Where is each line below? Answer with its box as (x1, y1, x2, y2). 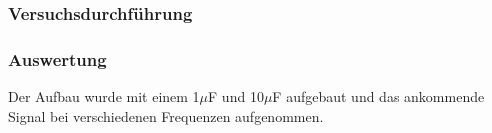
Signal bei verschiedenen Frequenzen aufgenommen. (8, 105, 324, 126)
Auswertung (8, 46, 107, 71)
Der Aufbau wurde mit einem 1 (8, 86, 200, 107)
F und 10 (208, 86, 264, 107)
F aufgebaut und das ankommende (272, 86, 485, 107)
